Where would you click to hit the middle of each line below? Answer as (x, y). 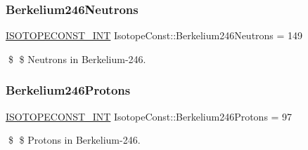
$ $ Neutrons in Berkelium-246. (77, 59)
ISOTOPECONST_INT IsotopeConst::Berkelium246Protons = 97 (149, 116)
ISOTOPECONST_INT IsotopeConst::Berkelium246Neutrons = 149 (154, 35)
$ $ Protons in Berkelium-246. (74, 140)
